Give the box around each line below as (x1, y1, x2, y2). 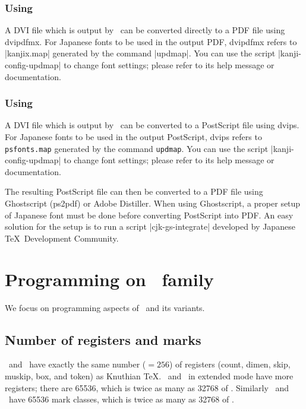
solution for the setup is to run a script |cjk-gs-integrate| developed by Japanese (5, 220, 295, 233)
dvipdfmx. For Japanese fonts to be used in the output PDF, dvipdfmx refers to (5, 35, 297, 47)
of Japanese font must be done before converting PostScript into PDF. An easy (5, 208, 294, 221)
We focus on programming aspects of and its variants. (5, 301, 205, 313)
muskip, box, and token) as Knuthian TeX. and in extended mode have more (5, 369, 294, 382)
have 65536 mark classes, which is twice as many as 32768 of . (8, 393, 234, 405)
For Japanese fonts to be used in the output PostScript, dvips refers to (5, 131, 262, 142)
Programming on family (5, 267, 214, 291)
